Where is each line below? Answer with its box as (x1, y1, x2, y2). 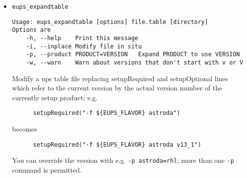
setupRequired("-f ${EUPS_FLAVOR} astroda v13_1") (33, 141, 202, 148)
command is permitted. (12, 164, 82, 175)
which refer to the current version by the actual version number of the (12, 83, 223, 93)
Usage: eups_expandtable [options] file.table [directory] (12, 18, 208, 25)
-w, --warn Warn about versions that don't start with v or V (26, 59, 244, 66)
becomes (12, 124, 37, 134)
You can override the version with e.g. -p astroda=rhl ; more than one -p (12, 155, 234, 165)
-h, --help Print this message (26, 34, 138, 42)
